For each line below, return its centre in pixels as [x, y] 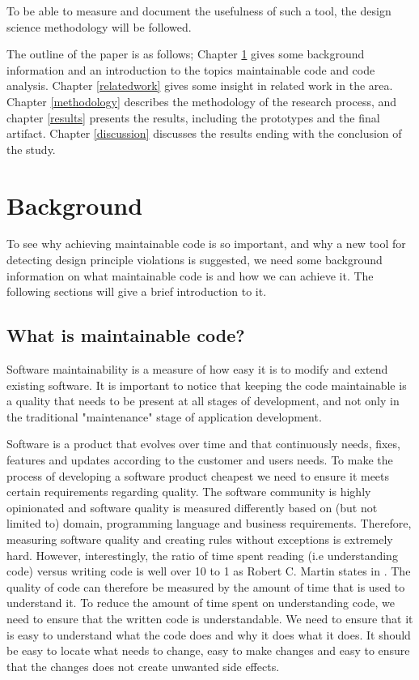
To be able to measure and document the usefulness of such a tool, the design [199, 11]
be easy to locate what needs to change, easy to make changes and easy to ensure [208, 650]
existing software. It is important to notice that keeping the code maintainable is [207, 385]
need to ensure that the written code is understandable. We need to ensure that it [210, 618]
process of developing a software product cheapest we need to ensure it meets [198, 475]
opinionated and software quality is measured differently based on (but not [192, 507]
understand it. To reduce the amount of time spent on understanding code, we [201, 603]
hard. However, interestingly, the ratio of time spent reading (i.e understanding [202, 555]
